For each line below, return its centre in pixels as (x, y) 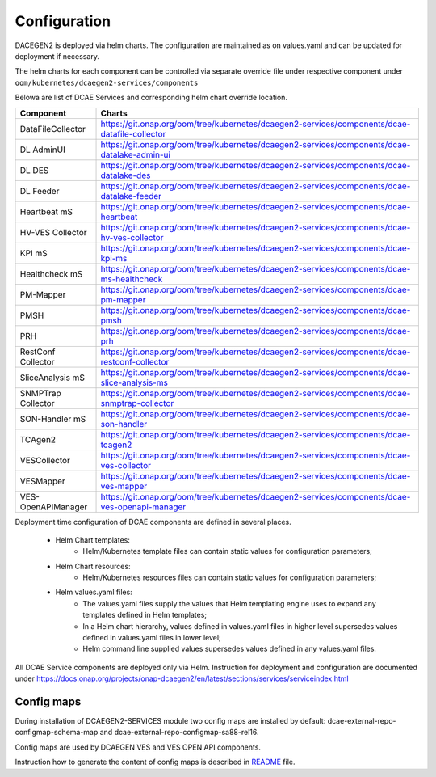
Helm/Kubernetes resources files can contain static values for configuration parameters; (230, 577)
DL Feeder (40, 191)
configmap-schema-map (57, 733)
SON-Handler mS (53, 419)
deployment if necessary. (57, 56)
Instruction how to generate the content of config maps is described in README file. (155, 762)
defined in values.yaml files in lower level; (152, 638)
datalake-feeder (131, 196)
